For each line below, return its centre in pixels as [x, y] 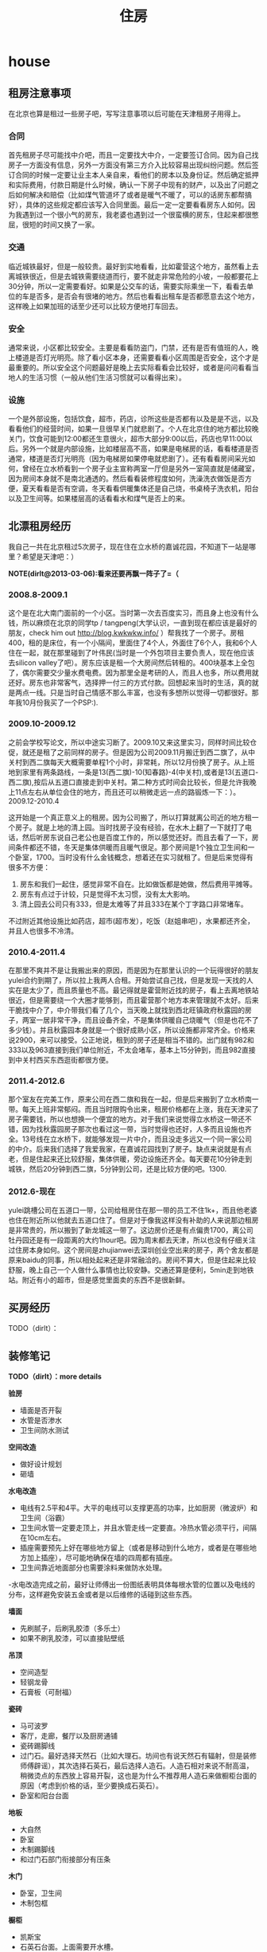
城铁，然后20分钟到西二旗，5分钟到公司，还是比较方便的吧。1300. [118, 1169]
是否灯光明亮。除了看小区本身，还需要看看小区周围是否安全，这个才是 [144, 357]
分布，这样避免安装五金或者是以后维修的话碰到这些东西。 [102, 1594]
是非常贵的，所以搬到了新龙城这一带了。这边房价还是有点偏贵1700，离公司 [131, 1230]
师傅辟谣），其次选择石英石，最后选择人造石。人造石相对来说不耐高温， [136, 1766]
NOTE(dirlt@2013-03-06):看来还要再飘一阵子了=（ [93, 573]
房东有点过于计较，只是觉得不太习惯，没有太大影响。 [107, 894]
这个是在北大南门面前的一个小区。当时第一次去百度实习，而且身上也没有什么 [133, 613]
